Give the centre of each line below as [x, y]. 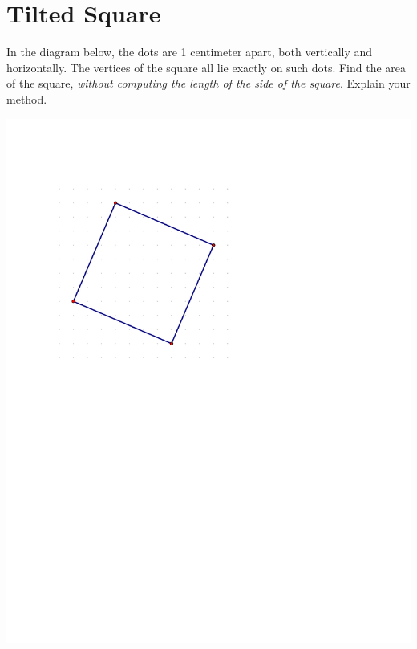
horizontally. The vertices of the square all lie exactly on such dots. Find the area [206, 67]
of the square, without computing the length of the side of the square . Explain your [208, 83]
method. [27, 98]
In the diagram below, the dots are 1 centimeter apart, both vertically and [190, 52]
